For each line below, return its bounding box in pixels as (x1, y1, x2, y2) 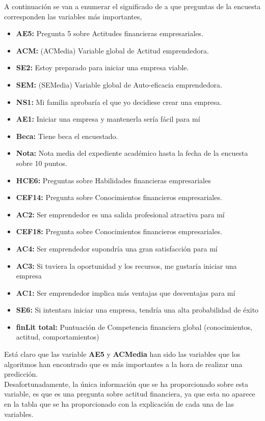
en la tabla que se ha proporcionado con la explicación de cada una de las (4, 399, 234, 409)
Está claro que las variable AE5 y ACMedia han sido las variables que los (4, 349, 241, 359)
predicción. (4, 369, 38, 379)
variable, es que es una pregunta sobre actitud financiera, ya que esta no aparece (4, 388, 255, 399)
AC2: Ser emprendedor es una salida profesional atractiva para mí (16, 209, 225, 219)
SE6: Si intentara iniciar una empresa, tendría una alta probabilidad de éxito (16, 304, 259, 315)
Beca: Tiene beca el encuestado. (16, 130, 118, 141)
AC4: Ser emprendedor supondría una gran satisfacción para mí (16, 243, 218, 254)
